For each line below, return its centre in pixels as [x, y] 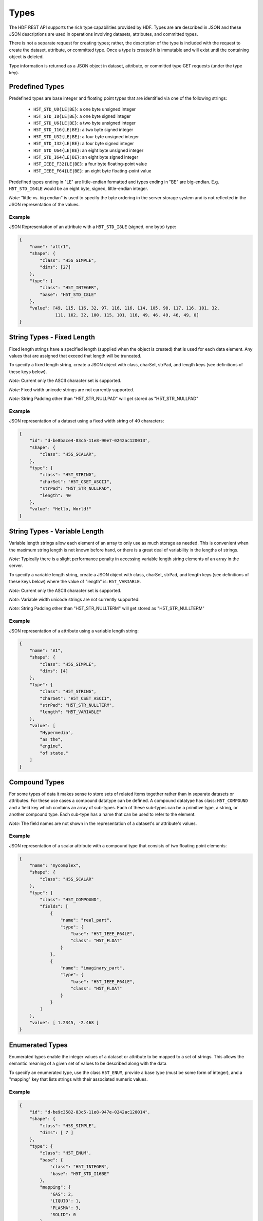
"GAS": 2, [62, 1194]
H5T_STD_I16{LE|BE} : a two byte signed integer [83, 130]
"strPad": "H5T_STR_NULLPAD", [76, 489]
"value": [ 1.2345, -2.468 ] [64, 1023]
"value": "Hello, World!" [60, 509]
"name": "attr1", [50, 246]
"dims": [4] [54, 671]
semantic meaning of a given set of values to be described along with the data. [88, 1063]
